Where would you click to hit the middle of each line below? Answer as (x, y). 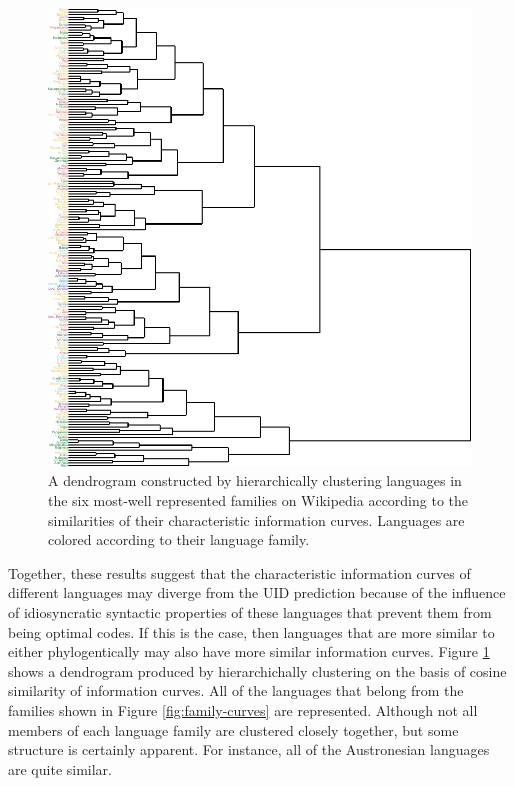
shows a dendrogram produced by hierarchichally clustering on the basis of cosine (257, 670)
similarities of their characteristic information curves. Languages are (256, 519)
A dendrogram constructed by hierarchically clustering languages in (255, 480)
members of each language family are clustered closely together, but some (233, 729)
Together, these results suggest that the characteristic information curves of (239, 572)
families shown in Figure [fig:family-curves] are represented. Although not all (243, 709)
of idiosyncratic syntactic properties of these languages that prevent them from (250, 611)
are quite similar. (60, 768)
